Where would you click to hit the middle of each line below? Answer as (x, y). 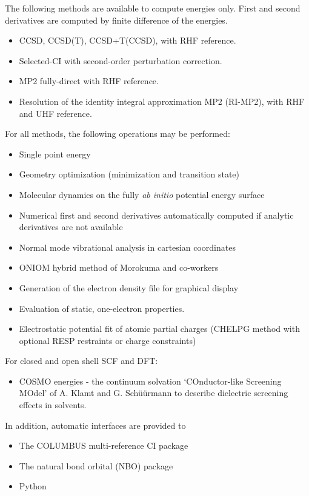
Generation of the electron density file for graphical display (129, 287)
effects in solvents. (53, 405)
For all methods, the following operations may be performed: (118, 134)
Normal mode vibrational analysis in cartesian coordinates (127, 247)
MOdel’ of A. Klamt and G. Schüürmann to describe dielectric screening (154, 393)
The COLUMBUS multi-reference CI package (104, 445)
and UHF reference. (55, 113)
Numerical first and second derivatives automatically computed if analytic (156, 215)
